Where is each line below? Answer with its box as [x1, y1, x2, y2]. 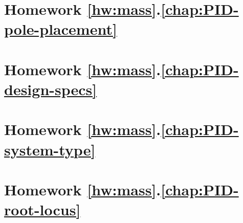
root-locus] [4, 199, 81, 220]
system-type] [4, 139, 96, 160]
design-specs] [4, 78, 97, 99]
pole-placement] [4, 18, 117, 39]
